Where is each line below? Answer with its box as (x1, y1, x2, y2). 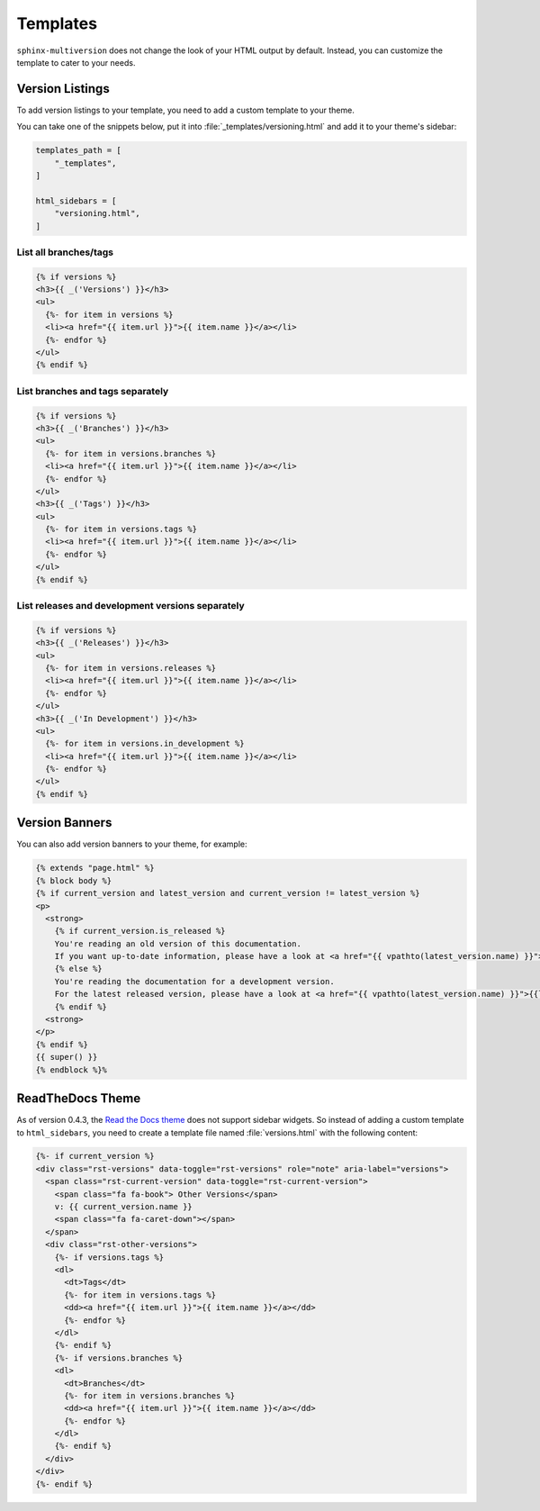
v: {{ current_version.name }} (54, 1202, 193, 1212)
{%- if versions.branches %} (54, 1353, 184, 1363)
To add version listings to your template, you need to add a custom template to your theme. (16, 104, 355, 115)
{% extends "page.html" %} (35, 863, 155, 873)
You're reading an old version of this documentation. (54, 938, 301, 949)
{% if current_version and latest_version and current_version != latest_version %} (35, 888, 420, 899)
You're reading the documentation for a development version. (54, 976, 335, 986)
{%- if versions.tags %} (54, 1252, 165, 1262)
